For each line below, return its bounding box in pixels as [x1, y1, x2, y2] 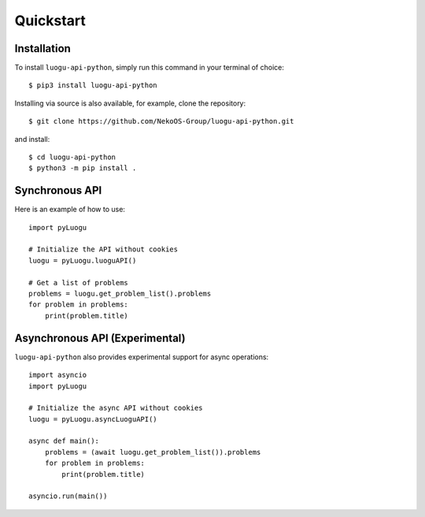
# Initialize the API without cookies [28, 245, 179, 254]
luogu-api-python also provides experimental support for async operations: [14, 351, 269, 362]
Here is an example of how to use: [14, 205, 126, 214]
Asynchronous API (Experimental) [14, 331, 186, 344]
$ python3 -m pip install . [28, 164, 137, 173]
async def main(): [28, 437, 100, 445]
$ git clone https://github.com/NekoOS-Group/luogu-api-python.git [28, 117, 294, 126]
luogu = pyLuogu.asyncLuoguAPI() [28, 415, 157, 423]
